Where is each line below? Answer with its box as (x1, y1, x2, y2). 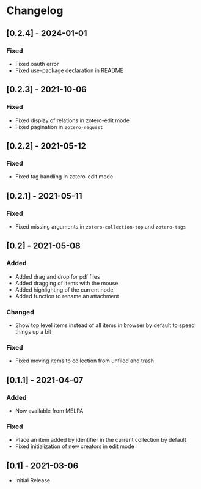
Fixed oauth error (15, 60, 59, 67)
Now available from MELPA (15, 407, 84, 414)
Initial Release (15, 477, 51, 484)
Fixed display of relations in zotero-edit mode (15, 117, 130, 124)
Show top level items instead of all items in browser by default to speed (15, 322, 195, 329)
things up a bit (15, 328, 52, 335)
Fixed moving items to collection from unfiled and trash (15, 357, 155, 364)
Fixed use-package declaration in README (15, 67, 124, 74)
